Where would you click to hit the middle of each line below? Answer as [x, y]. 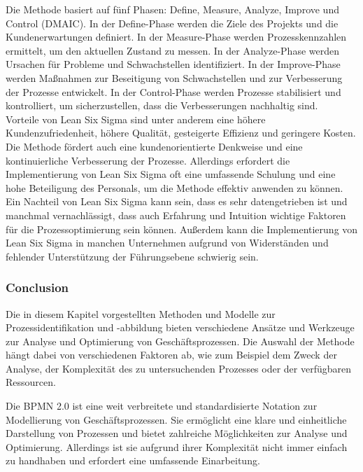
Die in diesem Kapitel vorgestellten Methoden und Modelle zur [141, 313]
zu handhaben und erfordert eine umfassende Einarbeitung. [133, 460]
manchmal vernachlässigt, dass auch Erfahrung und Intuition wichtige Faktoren [176, 215]
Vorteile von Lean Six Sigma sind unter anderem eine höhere [136, 119]
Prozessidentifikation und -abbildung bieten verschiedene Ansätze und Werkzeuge [180, 327]
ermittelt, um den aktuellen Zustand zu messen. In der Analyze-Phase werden [172, 50]
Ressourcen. [31, 382]
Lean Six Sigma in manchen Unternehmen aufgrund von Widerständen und [167, 243]
